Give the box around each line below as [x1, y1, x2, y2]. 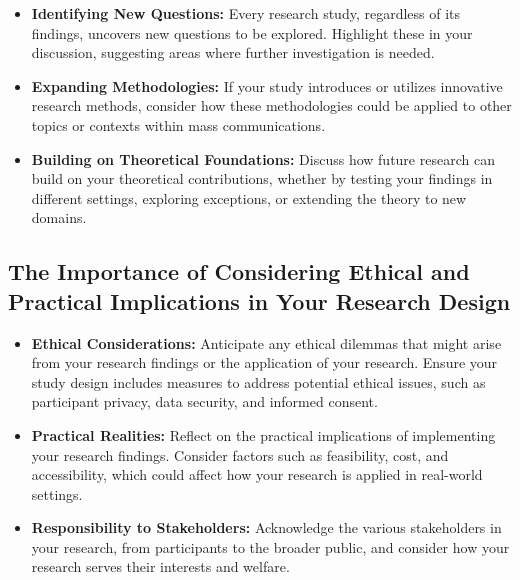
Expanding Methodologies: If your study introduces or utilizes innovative [31, 75, 503, 96]
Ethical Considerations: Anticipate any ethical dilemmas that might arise [31, 332, 502, 353]
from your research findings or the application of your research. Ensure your [31, 352, 498, 373]
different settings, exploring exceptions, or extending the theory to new [31, 187, 467, 208]
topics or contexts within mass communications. [31, 114, 326, 135]
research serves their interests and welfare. [31, 556, 290, 577]
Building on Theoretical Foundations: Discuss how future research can [31, 148, 495, 169]
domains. [31, 207, 87, 228]
